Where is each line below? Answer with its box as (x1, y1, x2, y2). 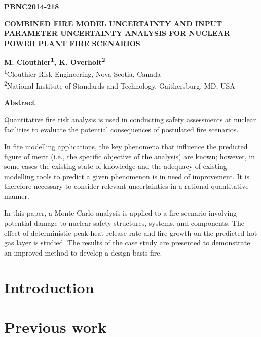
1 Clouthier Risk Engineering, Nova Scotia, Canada (4, 67, 161, 79)
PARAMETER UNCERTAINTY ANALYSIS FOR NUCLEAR (4, 28, 230, 38)
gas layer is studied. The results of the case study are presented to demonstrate (4, 237, 250, 248)
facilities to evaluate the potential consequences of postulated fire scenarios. (4, 124, 239, 135)
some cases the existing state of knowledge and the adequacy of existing (4, 161, 227, 172)
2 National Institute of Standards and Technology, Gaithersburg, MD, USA (4, 78, 235, 91)
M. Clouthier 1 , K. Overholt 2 (4, 55, 105, 67)
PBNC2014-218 (4, 1, 59, 11)
